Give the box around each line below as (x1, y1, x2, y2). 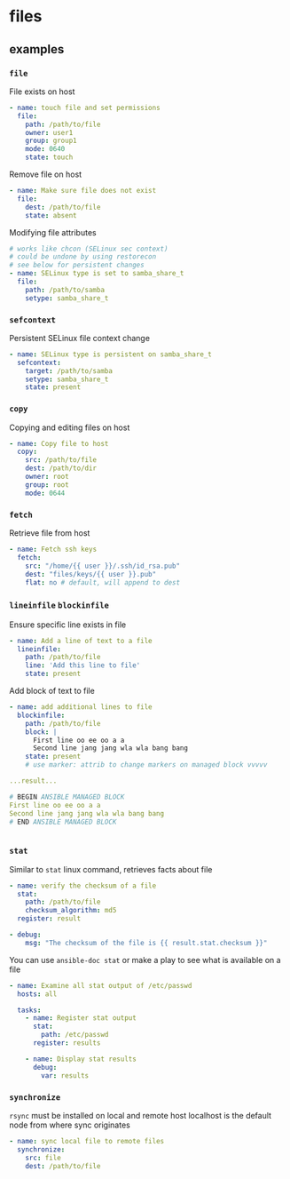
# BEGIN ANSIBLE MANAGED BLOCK (9, 793, 125, 801)
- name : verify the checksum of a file (9, 881, 157, 890)
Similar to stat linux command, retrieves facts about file (9, 864, 213, 874)
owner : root (25, 473, 69, 482)
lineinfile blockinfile (9, 601, 109, 610)
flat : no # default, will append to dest (25, 578, 180, 587)
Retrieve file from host (9, 528, 90, 538)
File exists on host (9, 86, 75, 97)
